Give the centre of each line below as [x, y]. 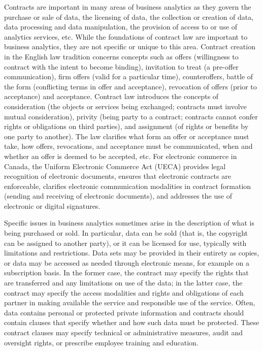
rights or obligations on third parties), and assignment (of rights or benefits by [126, 126]
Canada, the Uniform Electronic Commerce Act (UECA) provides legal [115, 166]
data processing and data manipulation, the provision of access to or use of [121, 27]
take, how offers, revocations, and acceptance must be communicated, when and [128, 146]
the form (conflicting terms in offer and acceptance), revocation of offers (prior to [130, 86]
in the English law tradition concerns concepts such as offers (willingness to [121, 56]
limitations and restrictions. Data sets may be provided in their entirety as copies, [132, 253]
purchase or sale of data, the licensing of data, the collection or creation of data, [129, 17]
